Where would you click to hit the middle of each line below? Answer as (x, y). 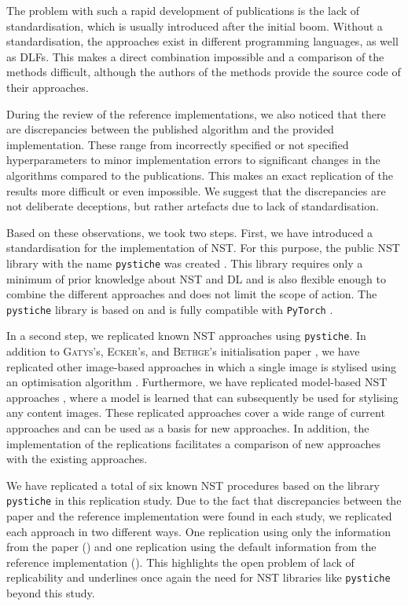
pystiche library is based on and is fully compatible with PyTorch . (170, 309)
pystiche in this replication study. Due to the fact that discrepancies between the (204, 500)
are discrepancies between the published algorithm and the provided (170, 129)
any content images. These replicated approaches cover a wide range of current (196, 413)
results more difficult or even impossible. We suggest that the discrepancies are (196, 190)
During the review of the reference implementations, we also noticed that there (196, 113)
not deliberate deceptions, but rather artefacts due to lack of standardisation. (193, 206)
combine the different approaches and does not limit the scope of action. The (192, 294)
